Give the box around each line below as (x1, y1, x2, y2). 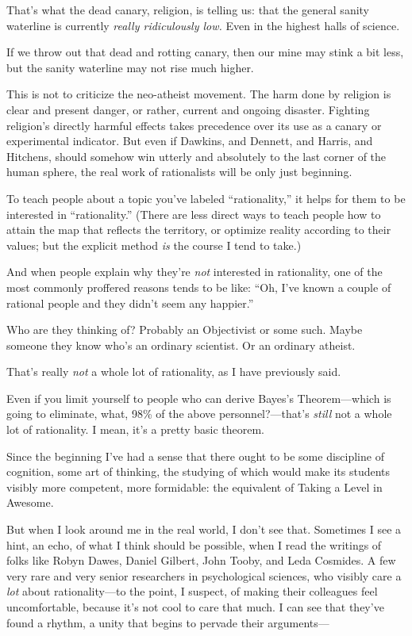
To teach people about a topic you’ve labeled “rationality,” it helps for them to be (6, 190, 406, 206)
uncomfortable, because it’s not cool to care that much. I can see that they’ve (6, 599, 384, 615)
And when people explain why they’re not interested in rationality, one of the (6, 263, 383, 280)
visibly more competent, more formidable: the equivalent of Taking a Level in (6, 478, 383, 495)
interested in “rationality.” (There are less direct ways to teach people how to (6, 205, 381, 222)
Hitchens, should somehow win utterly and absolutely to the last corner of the (6, 148, 387, 164)
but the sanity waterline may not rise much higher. (6, 59, 254, 75)
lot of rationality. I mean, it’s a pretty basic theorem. (6, 421, 264, 438)
